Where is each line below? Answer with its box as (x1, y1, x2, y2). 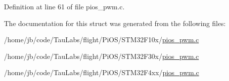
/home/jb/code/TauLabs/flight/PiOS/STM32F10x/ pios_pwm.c (4, 34, 199, 45)
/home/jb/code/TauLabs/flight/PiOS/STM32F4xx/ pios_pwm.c (4, 67, 199, 78)
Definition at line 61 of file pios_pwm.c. (4, 1, 125, 11)
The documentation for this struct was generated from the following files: (4, 18, 226, 28)
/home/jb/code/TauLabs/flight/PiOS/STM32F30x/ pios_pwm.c (4, 51, 199, 61)
